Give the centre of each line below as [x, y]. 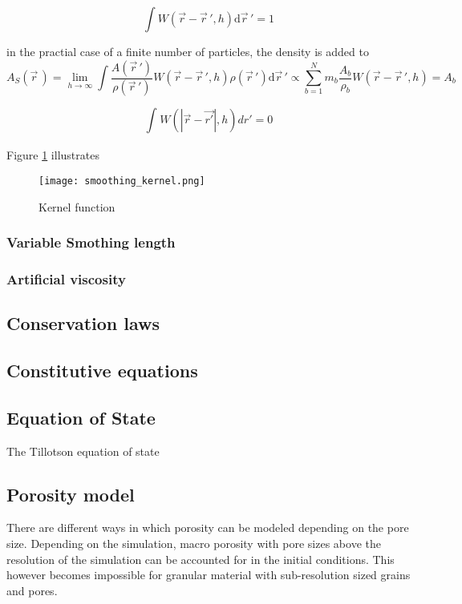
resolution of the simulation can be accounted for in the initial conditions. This [201, 559]
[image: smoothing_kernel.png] [122, 181]
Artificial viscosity [66, 278]
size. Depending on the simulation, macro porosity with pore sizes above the [194, 543]
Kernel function [77, 206]
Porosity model [71, 494]
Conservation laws [83, 323]
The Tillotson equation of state [83, 451]
